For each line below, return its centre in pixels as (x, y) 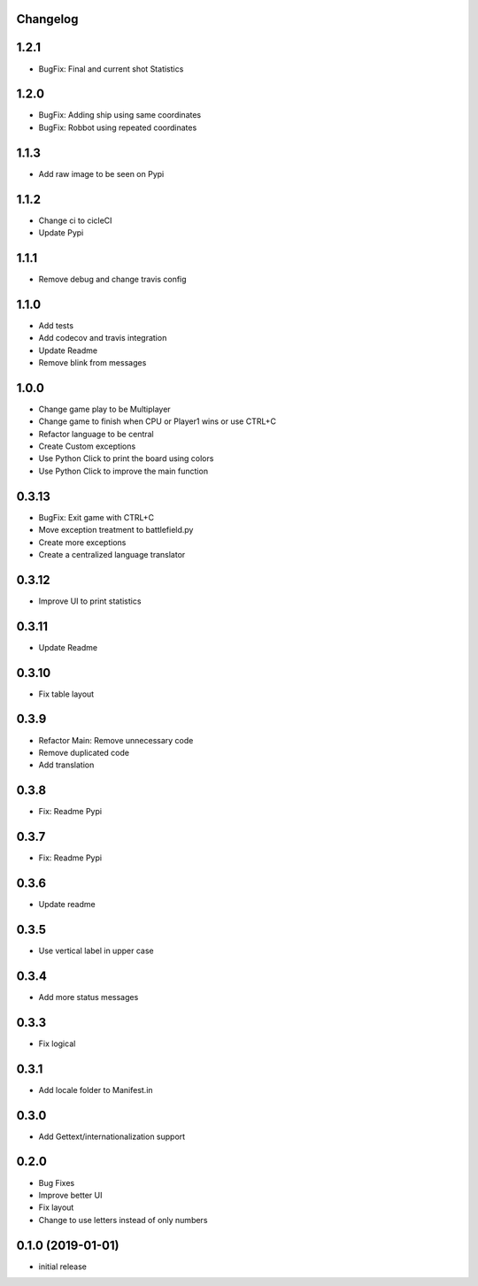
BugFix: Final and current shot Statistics (111, 69)
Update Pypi (61, 233)
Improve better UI (70, 1195)
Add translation (66, 765)
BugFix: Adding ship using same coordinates (120, 115)
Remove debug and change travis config (112, 279)
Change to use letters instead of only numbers (123, 1220)
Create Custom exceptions (87, 446)
